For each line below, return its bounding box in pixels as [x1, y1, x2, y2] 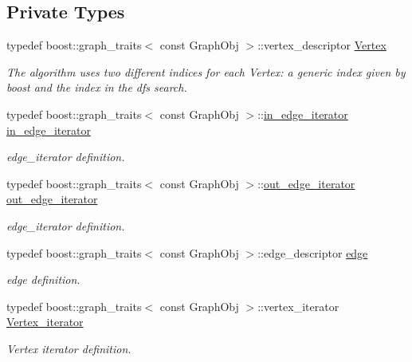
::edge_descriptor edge [257, 244, 368, 261]
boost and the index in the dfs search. [6, 79, 187, 96]
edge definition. [6, 271, 80, 288]
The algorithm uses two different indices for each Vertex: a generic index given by [6, 63, 406, 80]
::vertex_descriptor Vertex [257, 37, 386, 53]
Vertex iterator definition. [6, 340, 131, 356]
